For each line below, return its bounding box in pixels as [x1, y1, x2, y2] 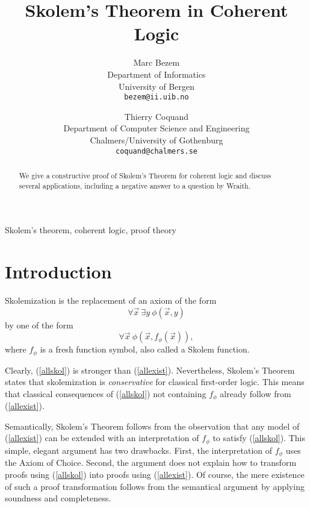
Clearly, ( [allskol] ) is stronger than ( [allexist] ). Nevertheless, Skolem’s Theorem [5, 363, 295, 376]
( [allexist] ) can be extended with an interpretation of [5, 431, 199, 444]
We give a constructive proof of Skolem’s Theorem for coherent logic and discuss [19, 170, 271, 180]
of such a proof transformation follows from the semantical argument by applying [5, 480, 305, 492]
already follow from [220, 387, 291, 400]
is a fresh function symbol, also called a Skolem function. [40, 343, 250, 356]
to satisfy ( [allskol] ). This [212, 431, 305, 444]
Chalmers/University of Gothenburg [90, 133, 223, 146]
